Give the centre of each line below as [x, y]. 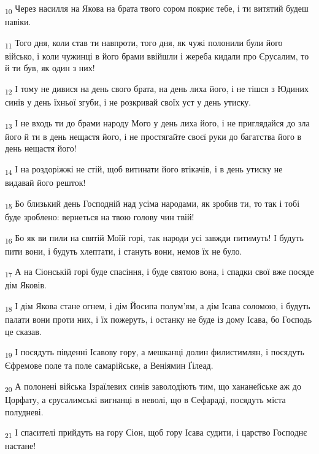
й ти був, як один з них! [50, 68]
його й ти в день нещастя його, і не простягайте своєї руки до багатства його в [153, 136]
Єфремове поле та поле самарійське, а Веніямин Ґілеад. [109, 365]
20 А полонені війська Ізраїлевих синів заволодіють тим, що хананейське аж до [153, 387]
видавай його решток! [45, 183]
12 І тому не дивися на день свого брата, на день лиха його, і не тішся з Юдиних [157, 89]
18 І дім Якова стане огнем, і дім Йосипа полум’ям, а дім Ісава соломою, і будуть [158, 306]
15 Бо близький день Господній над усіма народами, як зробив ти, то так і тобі [152, 204]
